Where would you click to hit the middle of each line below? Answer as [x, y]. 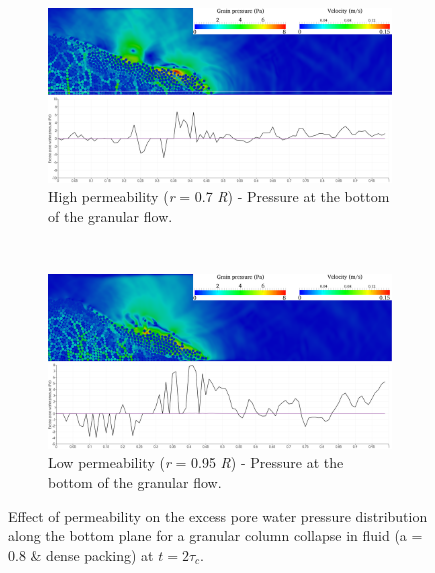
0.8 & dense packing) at [81, 554]
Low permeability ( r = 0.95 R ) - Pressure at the [196, 462]
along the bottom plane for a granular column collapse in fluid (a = [215, 535]
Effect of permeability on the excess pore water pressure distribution [218, 515]
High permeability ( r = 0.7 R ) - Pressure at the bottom [219, 196]
